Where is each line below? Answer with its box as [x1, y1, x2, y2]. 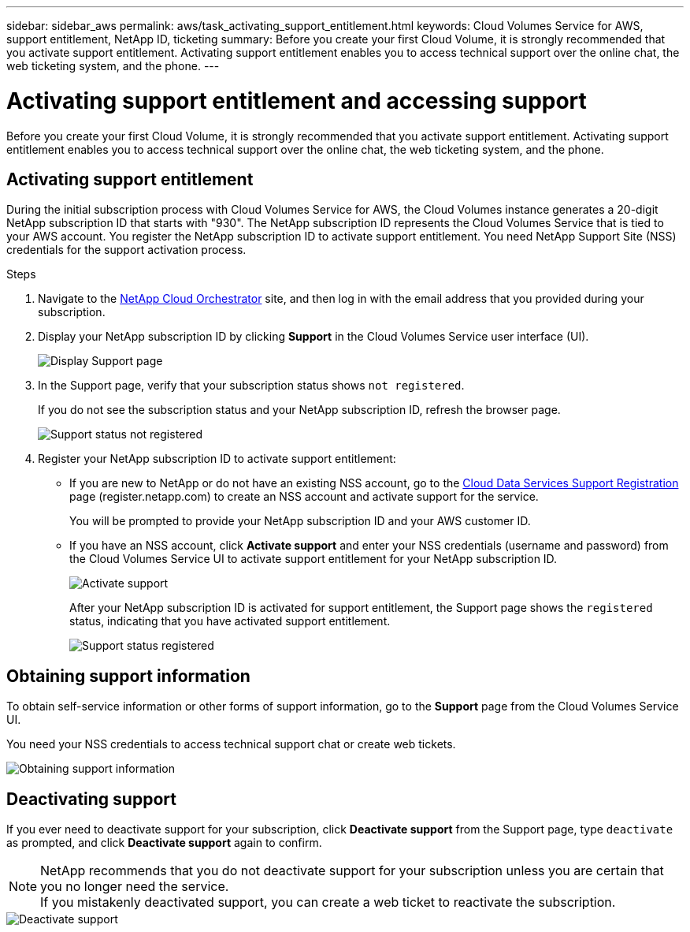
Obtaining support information [6, 665, 250, 686]
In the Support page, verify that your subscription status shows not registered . [38, 378, 465, 393]
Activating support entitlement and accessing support [6, 87, 587, 114]
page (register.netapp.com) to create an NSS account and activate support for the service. [69, 490, 539, 504]
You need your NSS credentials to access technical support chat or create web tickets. [6, 737, 456, 751]
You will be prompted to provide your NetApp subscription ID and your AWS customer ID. [69, 514, 531, 528]
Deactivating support [6, 788, 176, 809]
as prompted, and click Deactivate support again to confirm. [6, 836, 322, 850]
